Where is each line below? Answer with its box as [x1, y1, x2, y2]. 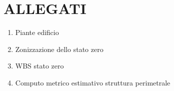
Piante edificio [15, 27, 59, 37]
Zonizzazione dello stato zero [15, 43, 103, 54]
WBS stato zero [15, 60, 64, 71]
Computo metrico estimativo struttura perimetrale [15, 77, 170, 87]
